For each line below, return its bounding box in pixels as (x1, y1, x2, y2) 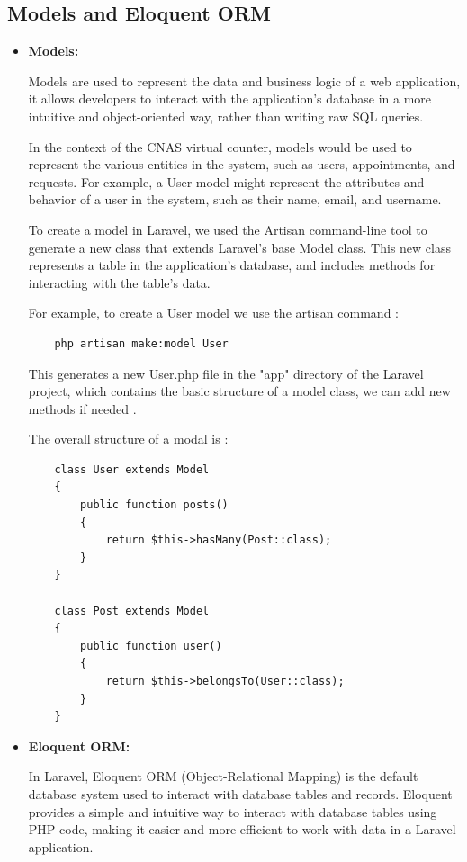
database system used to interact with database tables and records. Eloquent (28, 784, 453, 803)
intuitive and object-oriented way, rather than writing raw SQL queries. (28, 106, 424, 125)
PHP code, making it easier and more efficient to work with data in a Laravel (28, 820, 456, 839)
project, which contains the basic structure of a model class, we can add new (28, 382, 451, 400)
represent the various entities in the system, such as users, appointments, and (28, 155, 455, 174)
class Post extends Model (54, 604, 210, 617)
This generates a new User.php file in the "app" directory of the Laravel (28, 364, 424, 382)
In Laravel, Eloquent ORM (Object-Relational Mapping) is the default (28, 767, 418, 786)
